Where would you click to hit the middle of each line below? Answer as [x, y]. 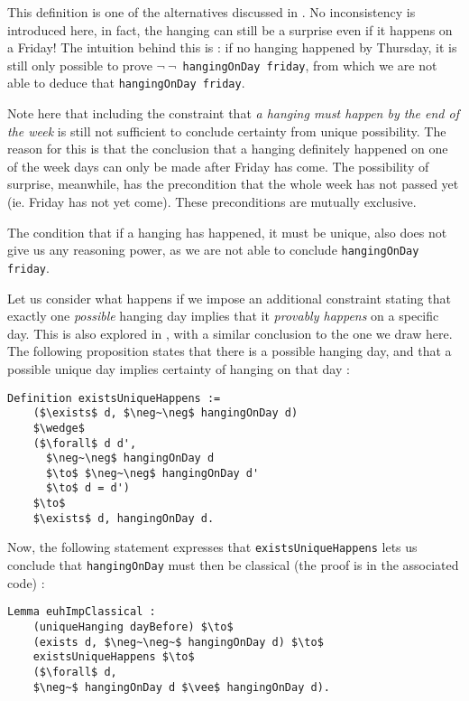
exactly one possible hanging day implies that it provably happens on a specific [223, 316]
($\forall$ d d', [85, 443]
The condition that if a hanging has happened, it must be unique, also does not [227, 232]
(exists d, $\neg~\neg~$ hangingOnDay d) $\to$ [178, 642]
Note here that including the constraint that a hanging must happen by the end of [233, 113]
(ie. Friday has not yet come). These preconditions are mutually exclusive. [212, 202]
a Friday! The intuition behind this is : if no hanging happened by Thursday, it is [232, 47]
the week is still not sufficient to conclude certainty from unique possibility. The [227, 131]
